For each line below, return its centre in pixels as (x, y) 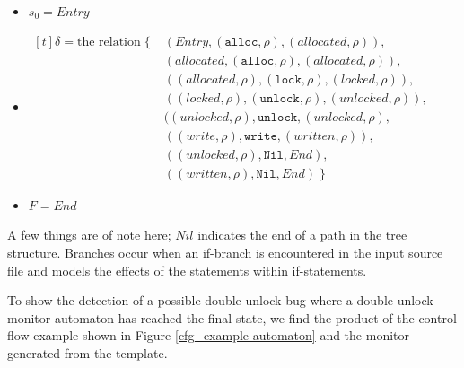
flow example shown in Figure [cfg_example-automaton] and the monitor (208, 335)
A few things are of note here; (89, 235)
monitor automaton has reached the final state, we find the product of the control (232, 317)
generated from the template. (88, 353)
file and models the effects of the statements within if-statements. (187, 270)
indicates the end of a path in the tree (302, 235)
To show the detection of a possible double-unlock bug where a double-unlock (220, 300)
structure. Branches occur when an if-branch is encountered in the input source (225, 253)
